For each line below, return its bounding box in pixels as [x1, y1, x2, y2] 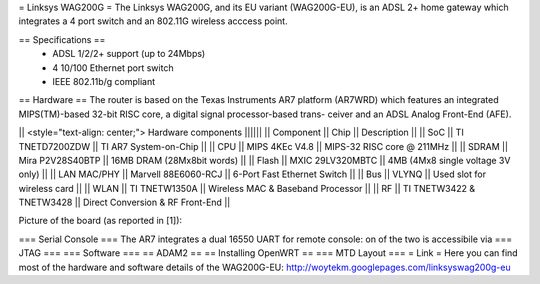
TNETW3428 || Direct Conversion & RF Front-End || [18, 196, 231, 209]
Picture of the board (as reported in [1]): [18, 215, 183, 227]
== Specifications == [18, 33, 106, 45]
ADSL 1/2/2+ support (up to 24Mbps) [52, 48, 206, 60]
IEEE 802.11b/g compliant [52, 75, 156, 87]
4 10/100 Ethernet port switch [52, 61, 174, 74]
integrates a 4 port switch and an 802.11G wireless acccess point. [18, 15, 289, 27]
